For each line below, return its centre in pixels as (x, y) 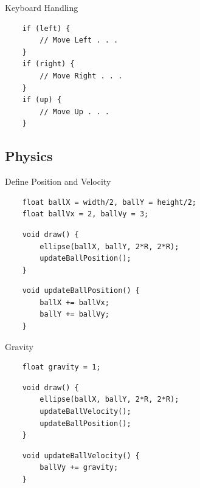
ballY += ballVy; (74, 314)
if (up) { (42, 100)
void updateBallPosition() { (81, 291)
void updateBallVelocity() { (81, 455)
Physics (29, 156)
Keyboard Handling (42, 7)
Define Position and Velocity (58, 181)
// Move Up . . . (74, 112)
